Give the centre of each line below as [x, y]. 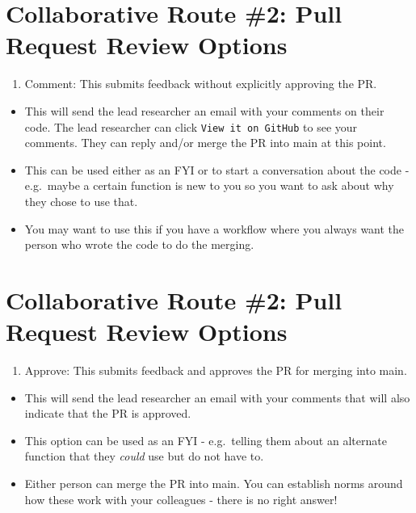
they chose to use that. [81, 201]
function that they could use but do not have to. [144, 456]
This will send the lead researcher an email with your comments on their [204, 110]
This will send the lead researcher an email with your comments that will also [217, 397]
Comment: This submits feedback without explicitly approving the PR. [201, 84]
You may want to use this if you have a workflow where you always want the [214, 228]
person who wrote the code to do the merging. [139, 244]
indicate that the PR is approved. [108, 413]
